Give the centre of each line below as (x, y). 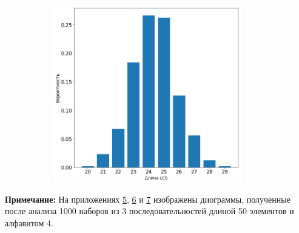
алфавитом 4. (29, 222)
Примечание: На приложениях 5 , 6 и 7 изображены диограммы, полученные (148, 199)
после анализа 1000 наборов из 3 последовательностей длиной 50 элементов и (149, 211)
